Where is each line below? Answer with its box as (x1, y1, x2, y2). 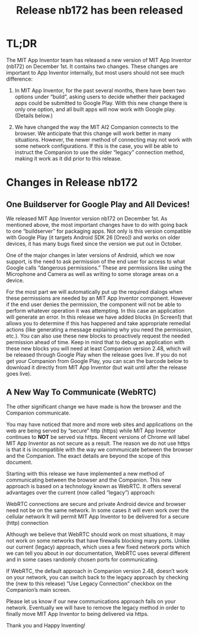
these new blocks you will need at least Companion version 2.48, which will (6, 345, 191, 352)
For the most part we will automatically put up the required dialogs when (6, 288, 182, 295)
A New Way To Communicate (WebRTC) (6, 387, 157, 397)
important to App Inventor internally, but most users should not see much (6, 69, 185, 76)
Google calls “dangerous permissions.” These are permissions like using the (6, 264, 192, 271)
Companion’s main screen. (6, 586, 71, 593)
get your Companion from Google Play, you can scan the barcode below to (6, 357, 188, 364)
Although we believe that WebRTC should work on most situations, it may (6, 531, 185, 538)
